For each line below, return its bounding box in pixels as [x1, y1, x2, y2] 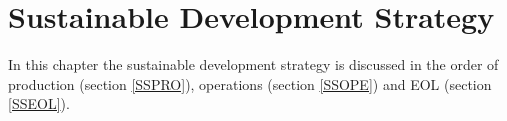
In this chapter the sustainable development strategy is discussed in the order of [8, 54, 499, 75]
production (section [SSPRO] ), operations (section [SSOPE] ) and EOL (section [8, 73, 492, 94]
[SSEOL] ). [8, 93, 70, 114]
